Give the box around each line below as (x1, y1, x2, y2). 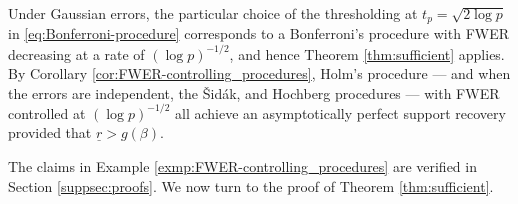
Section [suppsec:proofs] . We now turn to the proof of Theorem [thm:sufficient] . (8, 175, 494, 196)
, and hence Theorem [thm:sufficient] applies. (229, 43, 505, 64)
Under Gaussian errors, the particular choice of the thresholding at (8, 3, 418, 23)
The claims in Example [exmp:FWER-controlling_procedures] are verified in (8, 156, 477, 177)
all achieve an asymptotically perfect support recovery (175, 102, 506, 123)
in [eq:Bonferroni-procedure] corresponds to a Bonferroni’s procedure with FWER (8, 23, 510, 44)
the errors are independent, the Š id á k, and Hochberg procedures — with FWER (8, 82, 500, 103)
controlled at (8, 102, 86, 123)
